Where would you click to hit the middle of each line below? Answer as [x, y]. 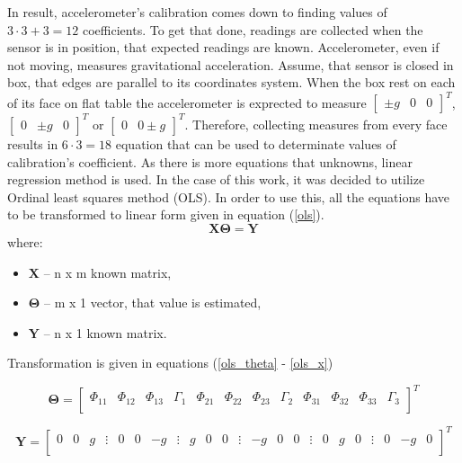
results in [33, 143]
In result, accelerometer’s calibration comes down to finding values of [197, 12]
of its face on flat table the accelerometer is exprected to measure [187, 102]
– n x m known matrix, [107, 272]
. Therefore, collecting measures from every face [316, 124]
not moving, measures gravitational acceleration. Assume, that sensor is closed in [231, 64]
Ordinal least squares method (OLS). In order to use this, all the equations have [228, 196]
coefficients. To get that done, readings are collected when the [253, 29]
